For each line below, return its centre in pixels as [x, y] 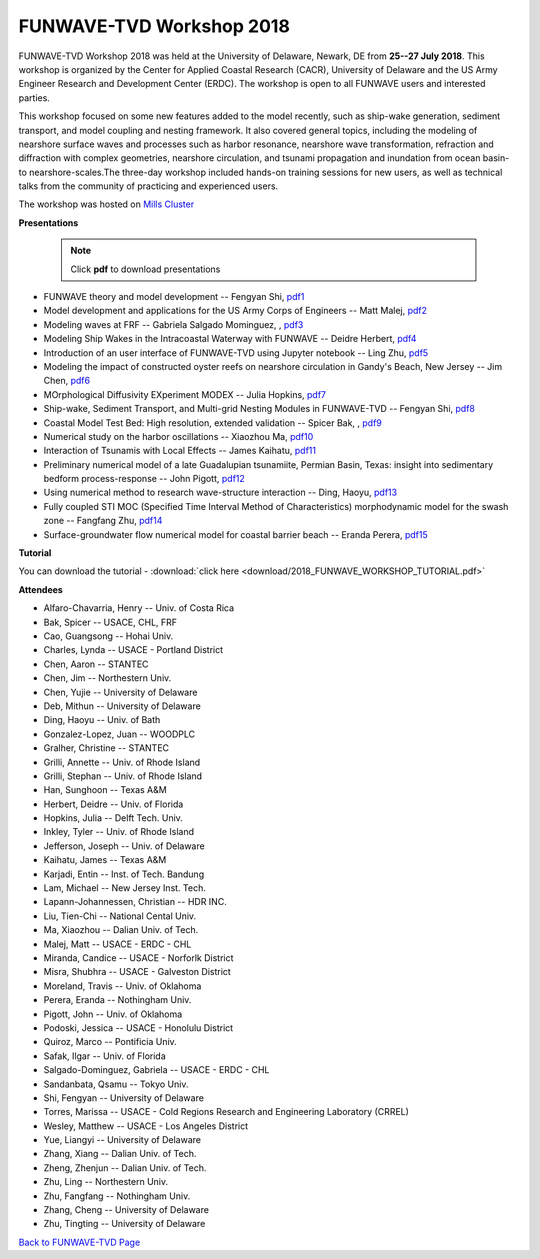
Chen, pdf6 [66, 381]
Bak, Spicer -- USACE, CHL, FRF [110, 622]
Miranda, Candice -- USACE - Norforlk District [138, 957]
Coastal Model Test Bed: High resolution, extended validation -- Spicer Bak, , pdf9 [212, 422]
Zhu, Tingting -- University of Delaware [124, 1224]
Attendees [41, 589]
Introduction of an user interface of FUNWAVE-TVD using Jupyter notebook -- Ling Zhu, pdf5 [236, 352]
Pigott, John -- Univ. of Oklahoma [113, 1014]
